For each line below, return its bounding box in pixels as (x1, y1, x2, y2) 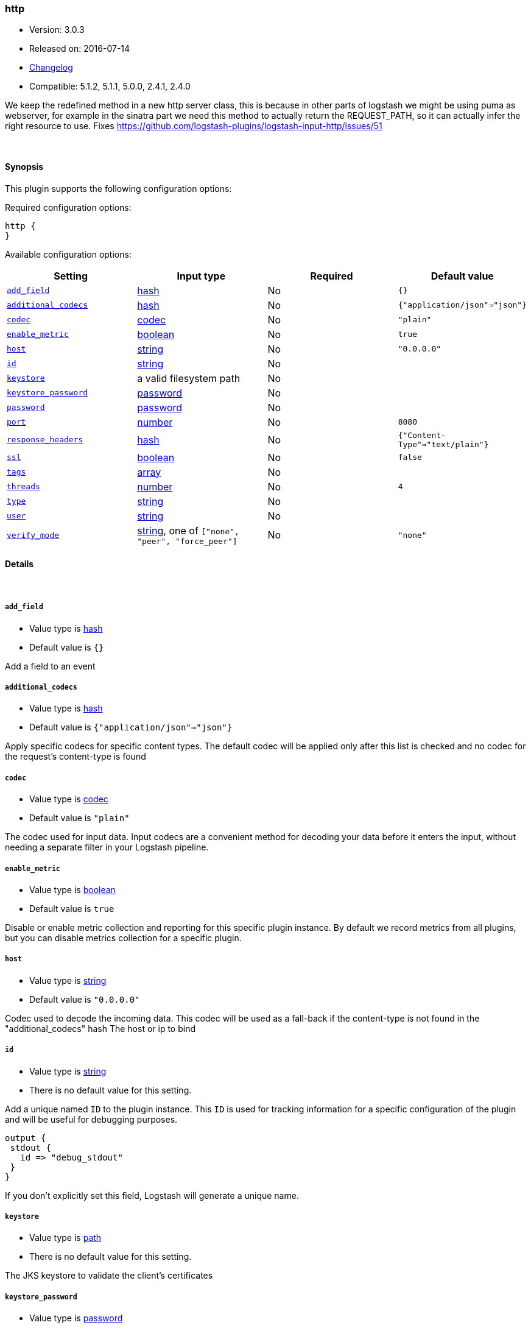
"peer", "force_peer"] (137, 536, 237, 546)
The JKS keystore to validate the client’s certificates (5, 1270, 213, 1281)
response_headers (7, 435, 83, 445)
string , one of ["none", (137, 524, 239, 537)
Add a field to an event (5, 660, 96, 671)
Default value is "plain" (29, 813, 130, 824)
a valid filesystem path (137, 372, 241, 384)
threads (7, 482, 40, 492)
